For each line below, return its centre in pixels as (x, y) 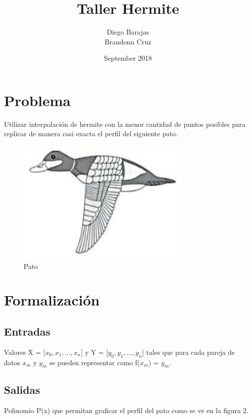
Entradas (27, 331)
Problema (37, 100)
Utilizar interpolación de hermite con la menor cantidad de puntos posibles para (125, 124)
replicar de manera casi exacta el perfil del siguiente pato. (91, 133)
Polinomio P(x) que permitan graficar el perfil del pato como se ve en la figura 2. (126, 410)
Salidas (22, 389)
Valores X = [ (25, 352)
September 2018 (128, 58)
